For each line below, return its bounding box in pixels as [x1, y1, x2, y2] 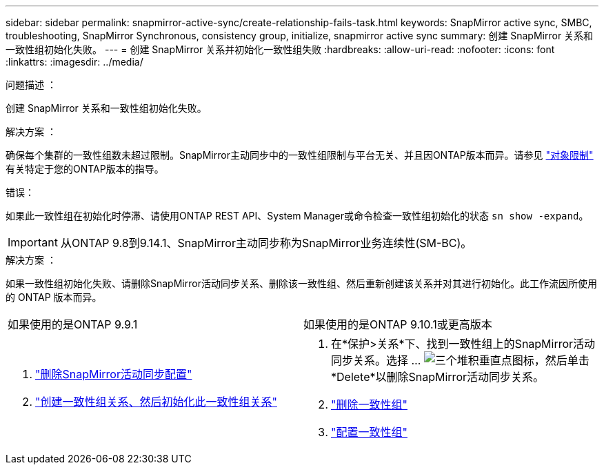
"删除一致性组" [331, 398, 407, 411]
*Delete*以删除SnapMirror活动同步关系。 [331, 370, 544, 384]
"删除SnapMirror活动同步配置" [35, 367, 192, 381]
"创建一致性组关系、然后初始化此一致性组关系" [35, 395, 277, 409]
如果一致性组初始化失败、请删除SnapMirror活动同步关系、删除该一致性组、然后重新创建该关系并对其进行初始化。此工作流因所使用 [6, 277, 597, 289]
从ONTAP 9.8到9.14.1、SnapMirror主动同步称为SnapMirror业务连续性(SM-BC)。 [60, 236, 472, 250]
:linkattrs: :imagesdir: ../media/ [6, 56, 143, 68]
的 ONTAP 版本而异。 [6, 291, 102, 303]
